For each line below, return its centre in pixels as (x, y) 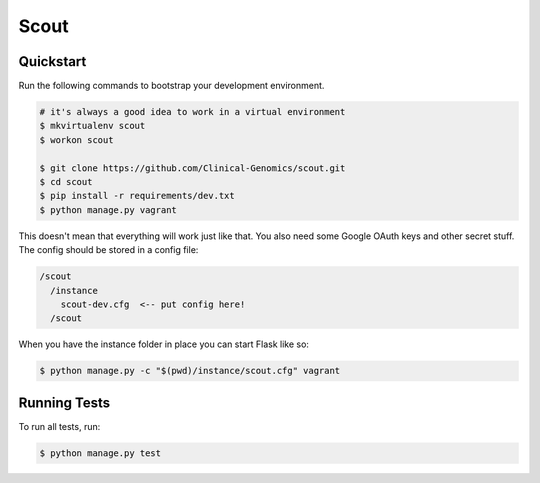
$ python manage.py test (100, 453)
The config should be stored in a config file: (108, 250)
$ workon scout (76, 139)
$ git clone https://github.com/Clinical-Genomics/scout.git (192, 168)
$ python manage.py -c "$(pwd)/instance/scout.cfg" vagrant (190, 371)
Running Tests (64, 402)
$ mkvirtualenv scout (92, 126)
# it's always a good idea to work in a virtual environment (192, 112)
